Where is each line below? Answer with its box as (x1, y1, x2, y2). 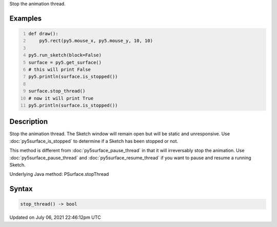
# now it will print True (28, 95, 94, 101)
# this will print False (28, 67, 91, 72)
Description (9, 117, 48, 126)
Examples (9, 14, 42, 23)
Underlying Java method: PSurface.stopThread (9, 171, 109, 177)
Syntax (9, 184, 33, 193)
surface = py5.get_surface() (28, 59, 102, 65)
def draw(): (28, 31, 58, 36)
